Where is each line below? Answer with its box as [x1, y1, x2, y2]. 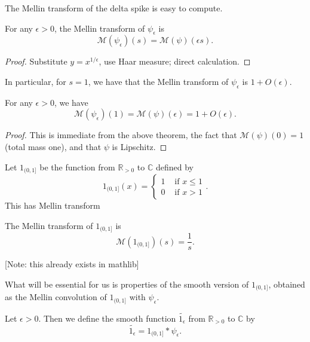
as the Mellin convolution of [5, 291, 107, 303]
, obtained [268, 277, 305, 290]
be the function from [39, 160, 115, 173]
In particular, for [5, 75, 66, 87]
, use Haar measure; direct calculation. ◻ [99, 55, 251, 68]
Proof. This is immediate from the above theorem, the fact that [5, 129, 237, 141]
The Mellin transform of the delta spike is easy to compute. [5, 2, 223, 14]
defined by [155, 160, 194, 173]
